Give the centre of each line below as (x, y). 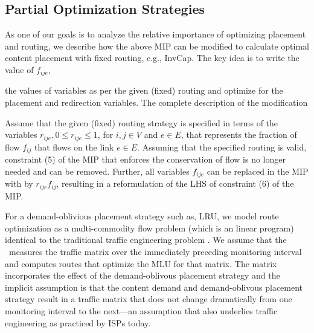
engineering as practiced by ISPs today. (78, 322)
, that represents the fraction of (239, 134)
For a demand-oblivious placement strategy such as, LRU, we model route (142, 216)
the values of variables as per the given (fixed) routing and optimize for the (144, 90)
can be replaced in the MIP (258, 171)
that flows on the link (74, 147)
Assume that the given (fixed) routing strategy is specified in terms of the (142, 122)
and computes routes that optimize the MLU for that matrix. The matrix (141, 263)
